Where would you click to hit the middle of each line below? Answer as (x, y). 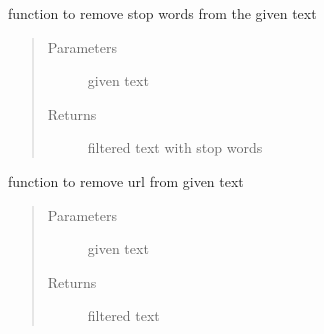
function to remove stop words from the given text (162, 13)
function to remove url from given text (126, 180)
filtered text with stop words (175, 147)
